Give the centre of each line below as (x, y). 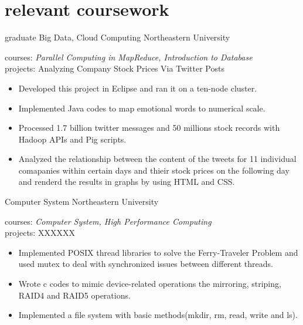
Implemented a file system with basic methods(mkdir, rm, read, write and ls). (158, 315)
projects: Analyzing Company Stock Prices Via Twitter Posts (115, 68)
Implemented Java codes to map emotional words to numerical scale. (142, 108)
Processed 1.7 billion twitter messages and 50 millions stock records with (149, 128)
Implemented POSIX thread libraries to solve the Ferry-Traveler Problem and (158, 252)
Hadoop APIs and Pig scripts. (72, 139)
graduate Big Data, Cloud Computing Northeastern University (118, 37)
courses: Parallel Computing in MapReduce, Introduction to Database (129, 57)
